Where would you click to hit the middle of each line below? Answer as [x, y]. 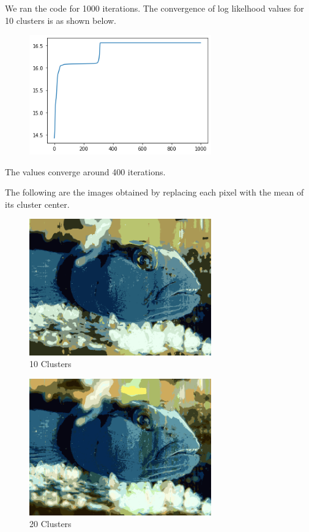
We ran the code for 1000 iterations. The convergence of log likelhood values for [154, 8]
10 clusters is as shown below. [61, 20]
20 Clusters [50, 524]
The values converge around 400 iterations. [85, 171]
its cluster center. [37, 204]
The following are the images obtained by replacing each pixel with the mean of [154, 192]
